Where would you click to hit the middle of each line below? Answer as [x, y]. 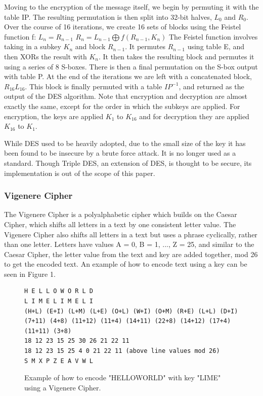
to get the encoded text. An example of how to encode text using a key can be [126, 264]
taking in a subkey [33, 46]
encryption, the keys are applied [54, 116]
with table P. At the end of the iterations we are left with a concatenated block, [128, 76]
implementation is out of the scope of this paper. [80, 173]
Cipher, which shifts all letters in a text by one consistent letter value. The [120, 224]
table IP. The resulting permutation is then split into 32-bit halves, [108, 16]
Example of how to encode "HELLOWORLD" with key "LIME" [123, 377]
